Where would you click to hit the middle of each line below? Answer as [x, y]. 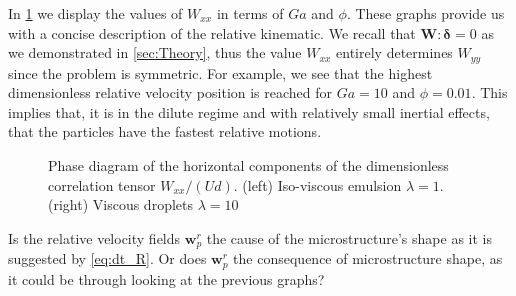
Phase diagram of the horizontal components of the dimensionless [248, 165]
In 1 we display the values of [95, 13]
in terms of [250, 13]
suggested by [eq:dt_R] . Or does [107, 258]
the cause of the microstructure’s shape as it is [349, 237]
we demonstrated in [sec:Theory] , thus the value [155, 52]
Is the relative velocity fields [94, 237]
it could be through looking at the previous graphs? [166, 278]
